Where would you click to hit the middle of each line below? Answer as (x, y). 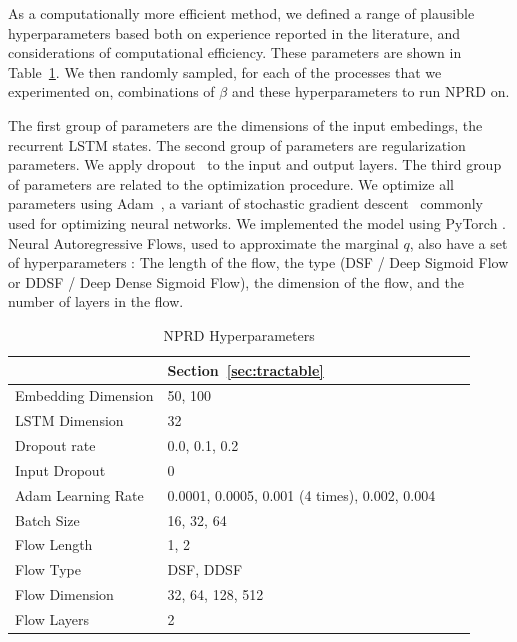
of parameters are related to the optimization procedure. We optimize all (231, 183)
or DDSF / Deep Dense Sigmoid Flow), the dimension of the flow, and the (236, 281)
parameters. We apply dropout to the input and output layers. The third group (255, 164)
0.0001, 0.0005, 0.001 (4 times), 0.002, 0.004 (301, 494)
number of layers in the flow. (96, 301)
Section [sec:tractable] (245, 369)
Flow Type (48, 569)
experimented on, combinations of (111, 91)
